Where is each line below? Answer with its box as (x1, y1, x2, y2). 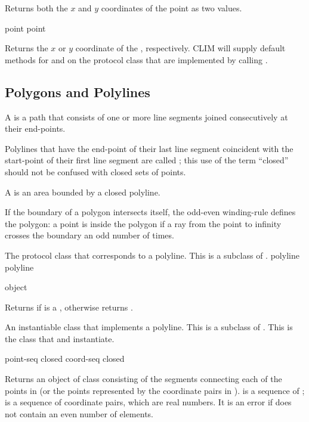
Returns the (5, 42, 48, 54)
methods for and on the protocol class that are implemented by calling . (5, 53, 268, 66)
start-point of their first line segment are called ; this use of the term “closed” (5, 154, 289, 166)
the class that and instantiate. (5, 332, 115, 345)
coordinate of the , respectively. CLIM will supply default (75, 42, 286, 54)
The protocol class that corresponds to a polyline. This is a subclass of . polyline (5, 249, 299, 261)
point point (5, 21, 46, 34)
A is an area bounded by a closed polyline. (5, 185, 160, 198)
